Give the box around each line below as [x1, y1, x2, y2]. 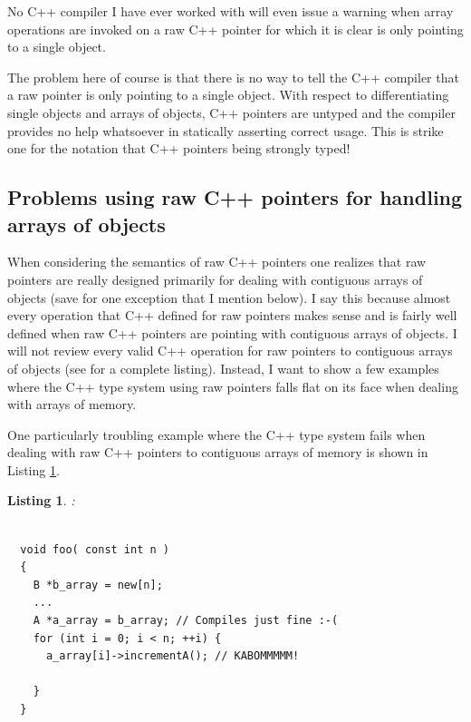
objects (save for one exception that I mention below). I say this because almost [7, 288, 451, 307]
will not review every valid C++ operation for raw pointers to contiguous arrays [7, 341, 453, 360]
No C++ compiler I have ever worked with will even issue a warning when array [7, 2, 454, 20]
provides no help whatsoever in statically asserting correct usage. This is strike [7, 121, 444, 140]
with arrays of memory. [7, 395, 137, 414]
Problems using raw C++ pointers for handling [7, 183, 463, 211]
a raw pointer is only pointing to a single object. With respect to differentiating [7, 85, 449, 104]
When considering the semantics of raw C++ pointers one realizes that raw [7, 252, 427, 271]
